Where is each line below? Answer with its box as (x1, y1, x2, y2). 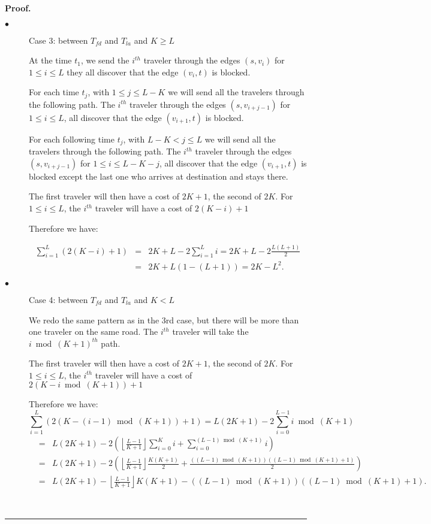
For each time (29, 86, 79, 98)
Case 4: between (29, 293, 88, 305)
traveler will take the (172, 325, 249, 338)
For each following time (29, 132, 114, 145)
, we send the (80, 54, 129, 66)
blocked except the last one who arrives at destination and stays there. (29, 169, 288, 182)
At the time (29, 54, 72, 66)
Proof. (5, 2, 31, 14)
